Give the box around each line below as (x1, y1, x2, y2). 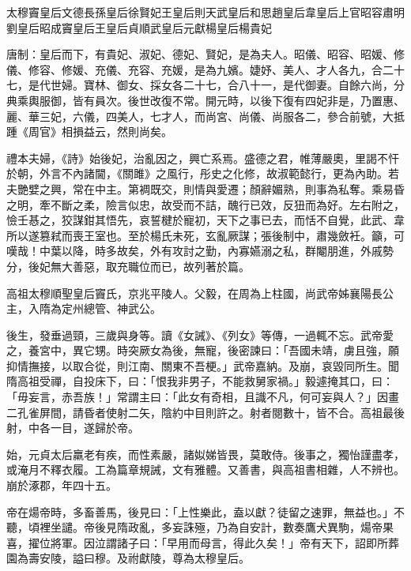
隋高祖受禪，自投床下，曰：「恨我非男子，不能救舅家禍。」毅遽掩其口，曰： (6, 373, 394, 389)
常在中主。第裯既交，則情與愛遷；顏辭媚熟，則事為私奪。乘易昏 (72, 180, 405, 197)
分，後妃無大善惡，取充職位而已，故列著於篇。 (6, 257, 250, 274)
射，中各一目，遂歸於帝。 (6, 419, 139, 436)
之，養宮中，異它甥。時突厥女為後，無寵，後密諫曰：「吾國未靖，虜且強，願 (6, 342, 399, 359)
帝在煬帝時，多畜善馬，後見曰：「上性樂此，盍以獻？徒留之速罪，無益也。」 (6, 503, 394, 520)
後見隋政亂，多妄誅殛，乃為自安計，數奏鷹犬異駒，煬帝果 (94, 519, 394, 535)
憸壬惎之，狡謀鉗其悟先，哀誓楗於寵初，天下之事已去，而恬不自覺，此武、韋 (6, 212, 405, 228)
